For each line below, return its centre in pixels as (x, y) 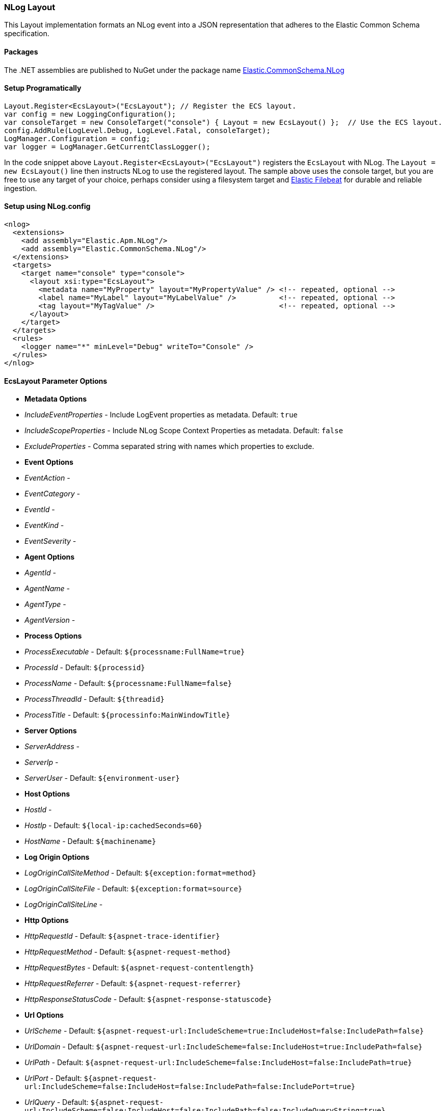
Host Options (47, 794)
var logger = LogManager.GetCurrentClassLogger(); (107, 147)
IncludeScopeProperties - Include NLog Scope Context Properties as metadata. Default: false (184, 431)
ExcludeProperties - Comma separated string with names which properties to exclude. (169, 446)
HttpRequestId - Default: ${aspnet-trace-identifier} (122, 936)
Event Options (49, 462)
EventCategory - (53, 494)
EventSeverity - (50, 541)
